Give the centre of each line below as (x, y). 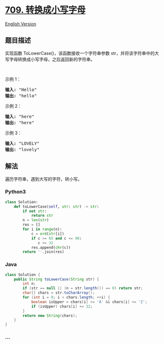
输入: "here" (20, 116)
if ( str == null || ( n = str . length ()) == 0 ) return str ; (83, 288)
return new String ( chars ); (50, 316)
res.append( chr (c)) (51, 247)
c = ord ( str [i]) (48, 234)
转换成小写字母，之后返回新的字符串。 (56, 59)
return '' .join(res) (43, 252)
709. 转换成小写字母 (45, 10)
